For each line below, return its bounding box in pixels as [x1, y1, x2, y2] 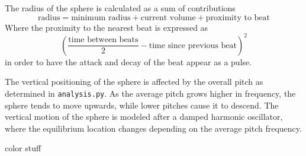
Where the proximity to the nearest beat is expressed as [5, 21, 208, 33]
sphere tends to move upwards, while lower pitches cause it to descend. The [5, 98, 279, 111]
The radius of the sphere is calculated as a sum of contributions [5, 2, 236, 14]
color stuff [5, 142, 41, 154]
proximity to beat [205, 13, 270, 22]
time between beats [68, 36, 138, 44]
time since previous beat [149, 41, 237, 50]
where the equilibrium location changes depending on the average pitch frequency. [5, 122, 302, 134]
